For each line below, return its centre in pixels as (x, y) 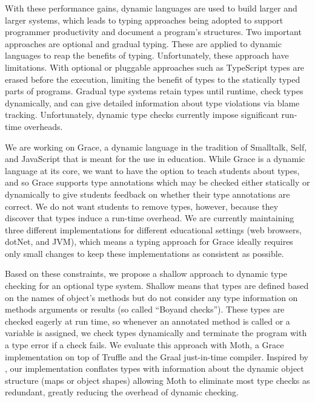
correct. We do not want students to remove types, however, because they (142, 206)
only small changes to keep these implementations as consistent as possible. (144, 253)
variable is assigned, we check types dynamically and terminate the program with (156, 333)
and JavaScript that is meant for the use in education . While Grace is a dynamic (155, 159)
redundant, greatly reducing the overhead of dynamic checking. (122, 392)
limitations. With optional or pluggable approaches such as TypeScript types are (155, 67)
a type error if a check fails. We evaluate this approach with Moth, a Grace (144, 345)
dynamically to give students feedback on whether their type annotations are (148, 194)
